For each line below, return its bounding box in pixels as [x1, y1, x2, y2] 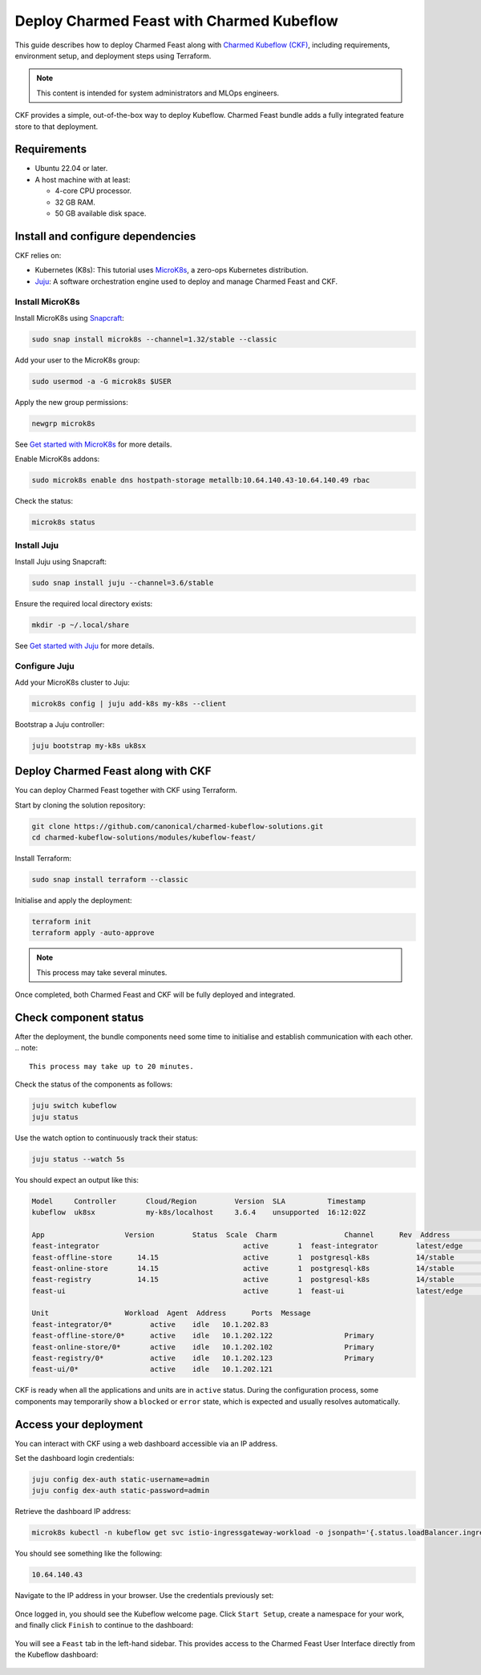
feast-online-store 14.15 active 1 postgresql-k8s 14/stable [31, 1264, 455, 1272]
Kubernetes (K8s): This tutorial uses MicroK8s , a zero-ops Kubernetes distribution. [34, 265, 309, 275]
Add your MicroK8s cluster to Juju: [14, 678, 130, 687]
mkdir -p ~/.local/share [31, 620, 130, 629]
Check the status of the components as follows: [14, 1079, 173, 1090]
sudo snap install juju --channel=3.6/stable [31, 578, 214, 587]
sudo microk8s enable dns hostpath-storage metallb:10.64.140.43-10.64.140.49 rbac [31, 475, 370, 485]
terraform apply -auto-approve [31, 929, 156, 937]
